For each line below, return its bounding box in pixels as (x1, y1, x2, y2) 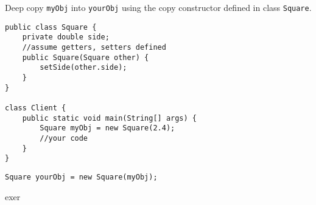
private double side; (22, 33, 110, 42)
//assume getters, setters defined (22, 42, 166, 52)
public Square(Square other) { (22, 53, 149, 62)
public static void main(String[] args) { (22, 113, 197, 123)
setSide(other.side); (40, 63, 127, 72)
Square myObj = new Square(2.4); (40, 124, 175, 133)
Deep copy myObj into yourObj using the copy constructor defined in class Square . (5, 1, 312, 13)
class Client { (5, 103, 66, 112)
